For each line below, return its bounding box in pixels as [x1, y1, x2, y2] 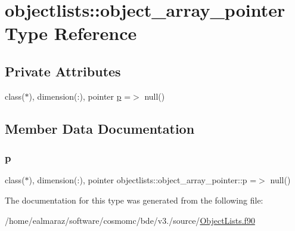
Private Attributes [5, 61, 121, 80]
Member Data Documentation [5, 119, 195, 137]
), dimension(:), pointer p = [29, 90, 131, 102]
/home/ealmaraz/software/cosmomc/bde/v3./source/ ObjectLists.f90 [5, 214, 255, 226]
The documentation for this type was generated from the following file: [5, 193, 263, 206]
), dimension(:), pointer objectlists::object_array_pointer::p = [29, 174, 257, 186]
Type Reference [5, 21, 137, 45]
